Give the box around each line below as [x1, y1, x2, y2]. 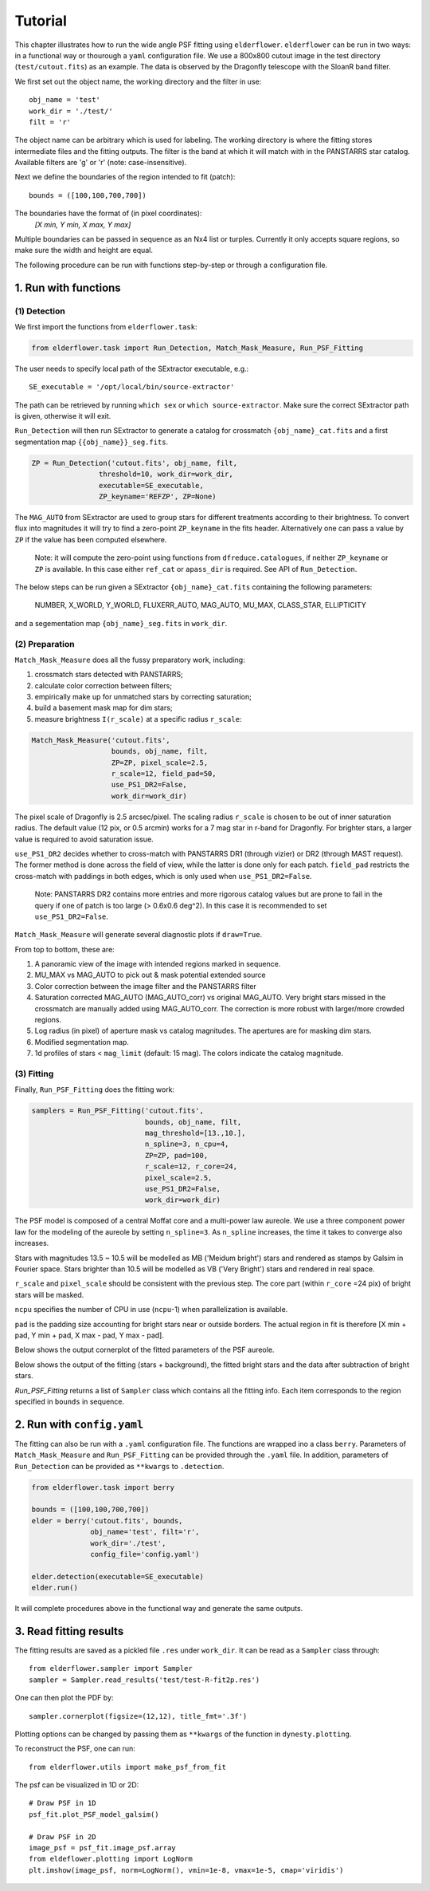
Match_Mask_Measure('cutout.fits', [31, 735, 170, 745]
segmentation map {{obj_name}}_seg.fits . [14, 437, 169, 447]
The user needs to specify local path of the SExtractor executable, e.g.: [14, 364, 249, 373]
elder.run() [31, 1583, 79, 1593]
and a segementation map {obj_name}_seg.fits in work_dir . [14, 618, 228, 628]
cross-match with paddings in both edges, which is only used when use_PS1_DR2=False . [14, 871, 312, 880]
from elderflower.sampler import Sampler [29, 1664, 193, 1673]
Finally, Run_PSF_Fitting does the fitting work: [14, 1085, 175, 1094]
